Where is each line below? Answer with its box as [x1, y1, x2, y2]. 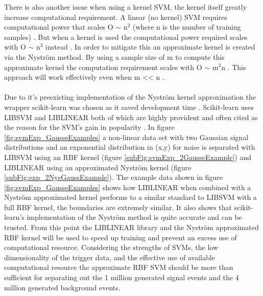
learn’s [4, 212, 25, 222]
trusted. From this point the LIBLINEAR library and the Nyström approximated [4, 222, 259, 233]
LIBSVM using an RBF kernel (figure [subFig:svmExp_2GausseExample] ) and [4, 151, 252, 162]
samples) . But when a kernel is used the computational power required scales [4, 31, 248, 42]
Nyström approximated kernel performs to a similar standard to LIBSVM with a [4, 192, 257, 202]
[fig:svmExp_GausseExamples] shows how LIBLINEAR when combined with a [4, 181, 251, 192]
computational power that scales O [4, 21, 113, 32]
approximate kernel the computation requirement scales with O [4, 61, 202, 72]
